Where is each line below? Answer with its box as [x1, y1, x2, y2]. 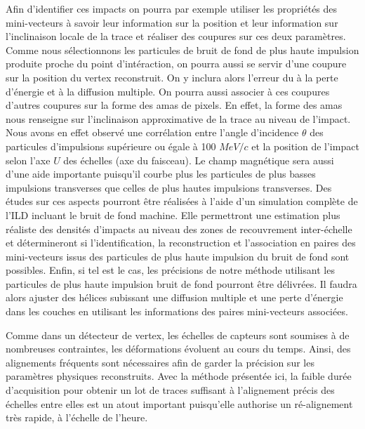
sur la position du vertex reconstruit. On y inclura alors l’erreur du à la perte [6, 70, 338, 84]
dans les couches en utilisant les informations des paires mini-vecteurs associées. [6, 304, 348, 319]
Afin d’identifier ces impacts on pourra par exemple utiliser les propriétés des [6, 1, 338, 15]
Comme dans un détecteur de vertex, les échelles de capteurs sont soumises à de [6, 327, 350, 342]
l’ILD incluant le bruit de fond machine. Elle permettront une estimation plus [6, 207, 340, 222]
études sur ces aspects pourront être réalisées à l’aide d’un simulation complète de [6, 194, 358, 209]
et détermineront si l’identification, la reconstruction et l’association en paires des [6, 235, 356, 250]
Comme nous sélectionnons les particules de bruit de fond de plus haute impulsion [6, 42, 359, 57]
